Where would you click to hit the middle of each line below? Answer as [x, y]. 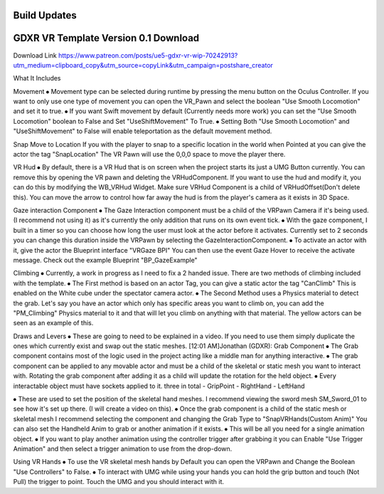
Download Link [35, 55]
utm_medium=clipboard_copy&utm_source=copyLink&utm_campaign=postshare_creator [143, 65]
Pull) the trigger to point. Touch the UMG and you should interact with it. [118, 482]
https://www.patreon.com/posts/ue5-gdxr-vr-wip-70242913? [148, 55]
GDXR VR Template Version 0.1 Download [106, 38]
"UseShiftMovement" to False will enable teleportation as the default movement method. [143, 131]
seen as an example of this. [53, 323]
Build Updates [45, 15]
